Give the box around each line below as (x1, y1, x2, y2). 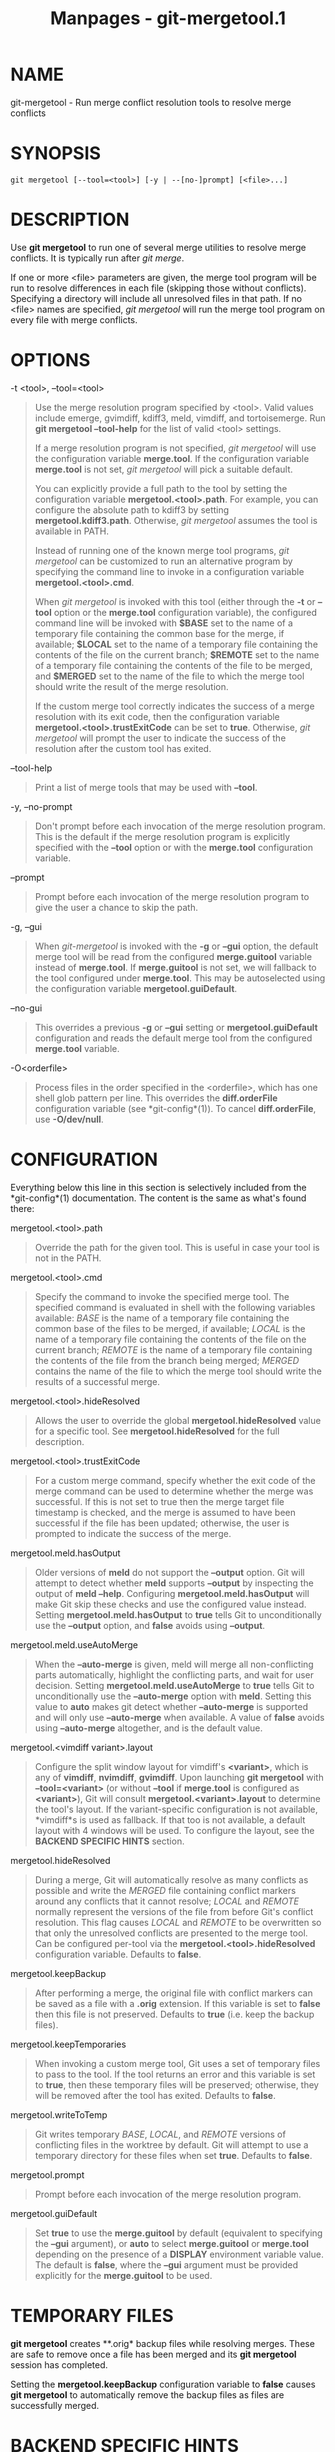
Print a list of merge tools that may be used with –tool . (34, 781, 258, 793)
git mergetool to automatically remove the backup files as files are (10, 2388, 285, 2401)
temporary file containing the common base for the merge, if (34, 627, 285, 639)
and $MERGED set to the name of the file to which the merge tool (34, 670, 305, 682)
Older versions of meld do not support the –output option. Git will (34, 1566, 305, 1578)
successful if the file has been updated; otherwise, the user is (34, 1517, 290, 1529)
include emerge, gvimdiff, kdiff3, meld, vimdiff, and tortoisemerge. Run (34, 412, 326, 424)
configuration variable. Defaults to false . (34, 1948, 202, 1960)
